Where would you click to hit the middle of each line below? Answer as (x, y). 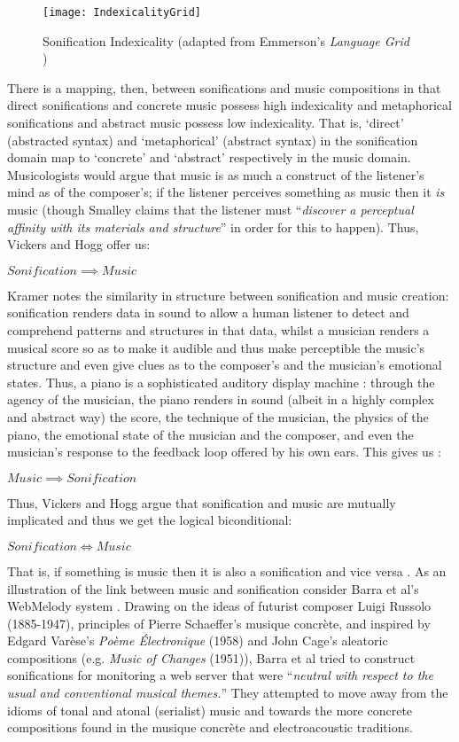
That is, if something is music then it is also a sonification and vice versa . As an (227, 570)
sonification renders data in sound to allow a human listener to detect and (208, 312)
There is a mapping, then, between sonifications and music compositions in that (224, 87)
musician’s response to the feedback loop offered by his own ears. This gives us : (224, 452)
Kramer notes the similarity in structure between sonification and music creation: (228, 295)
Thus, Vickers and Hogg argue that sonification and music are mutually (202, 502)
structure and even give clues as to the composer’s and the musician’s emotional (225, 365)
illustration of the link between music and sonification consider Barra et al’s (213, 588)
